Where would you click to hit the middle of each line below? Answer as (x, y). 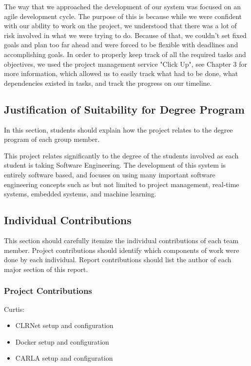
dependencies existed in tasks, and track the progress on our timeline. (108, 83)
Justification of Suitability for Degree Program (124, 109)
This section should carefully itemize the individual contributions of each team (121, 240)
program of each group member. (52, 139)
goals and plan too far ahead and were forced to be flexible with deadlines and (121, 45)
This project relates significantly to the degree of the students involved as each (121, 155)
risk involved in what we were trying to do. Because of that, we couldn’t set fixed (125, 35)
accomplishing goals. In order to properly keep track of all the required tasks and (125, 54)
